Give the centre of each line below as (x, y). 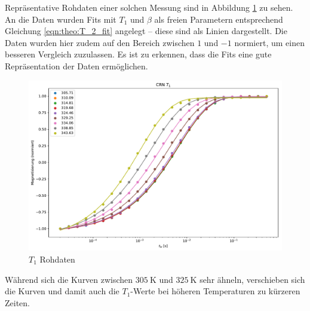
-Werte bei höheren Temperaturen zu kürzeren (215, 291)
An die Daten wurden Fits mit (61, 19)
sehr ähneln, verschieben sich (252, 279)
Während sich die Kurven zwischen (69, 279)
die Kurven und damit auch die (62, 291)
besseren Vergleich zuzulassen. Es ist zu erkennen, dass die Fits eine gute (138, 54)
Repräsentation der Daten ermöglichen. (76, 65)
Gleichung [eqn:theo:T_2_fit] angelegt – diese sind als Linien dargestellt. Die (146, 31)
